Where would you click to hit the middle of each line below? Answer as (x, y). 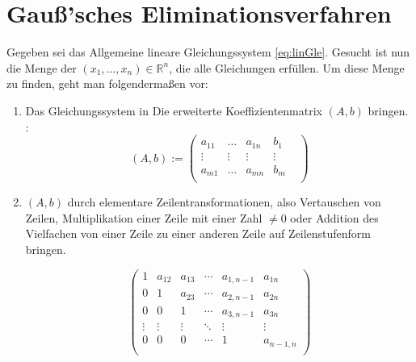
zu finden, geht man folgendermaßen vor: (107, 83)
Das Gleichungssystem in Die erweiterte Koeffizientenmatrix (174, 110)
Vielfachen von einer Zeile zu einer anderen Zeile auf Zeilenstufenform (198, 233)
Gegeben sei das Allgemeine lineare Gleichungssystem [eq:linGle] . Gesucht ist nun (208, 52)
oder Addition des (334, 217)
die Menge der (42, 67)
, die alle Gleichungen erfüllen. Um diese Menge (287, 67)
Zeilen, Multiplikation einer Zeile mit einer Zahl (144, 217)
